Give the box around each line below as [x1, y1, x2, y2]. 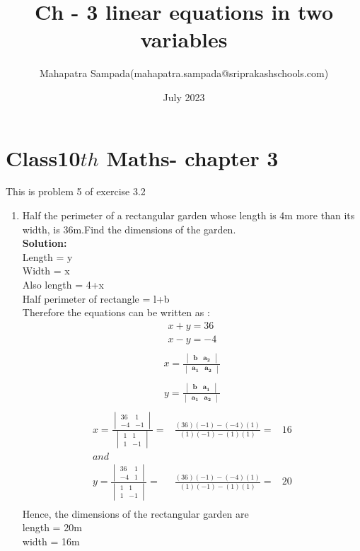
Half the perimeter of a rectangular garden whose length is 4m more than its [22, 208, 355, 223]
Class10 [6, 143, 81, 172]
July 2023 [163, 89, 205, 104]
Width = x [22, 263, 70, 278]
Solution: [22, 236, 67, 250]
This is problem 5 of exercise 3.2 [6, 184, 146, 199]
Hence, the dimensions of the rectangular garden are [22, 506, 249, 521]
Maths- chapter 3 [106, 143, 279, 172]
